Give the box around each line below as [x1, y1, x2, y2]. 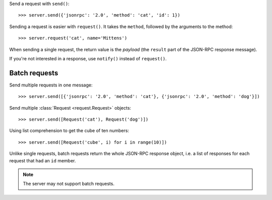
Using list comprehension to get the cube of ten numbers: [9, 128, 129, 134]
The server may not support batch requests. [23, 181, 115, 187]
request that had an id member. [9, 157, 76, 163]
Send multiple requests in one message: [9, 82, 93, 88]
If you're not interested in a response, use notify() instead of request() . [9, 55, 167, 61]
